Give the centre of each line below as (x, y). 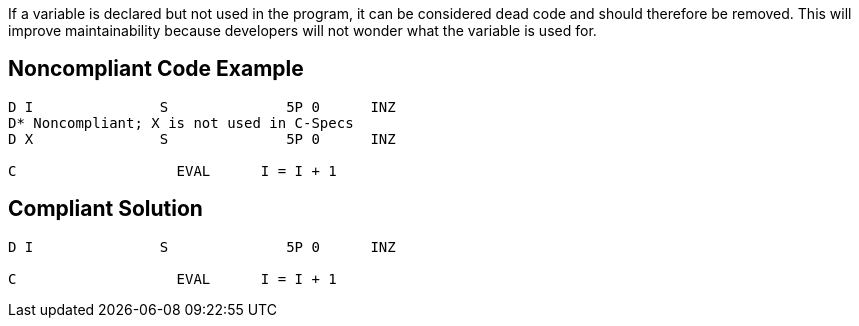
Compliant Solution (105, 209)
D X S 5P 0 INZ (202, 138)
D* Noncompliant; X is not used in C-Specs (181, 122)
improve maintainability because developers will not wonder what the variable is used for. (302, 30)
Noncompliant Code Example (156, 69)
